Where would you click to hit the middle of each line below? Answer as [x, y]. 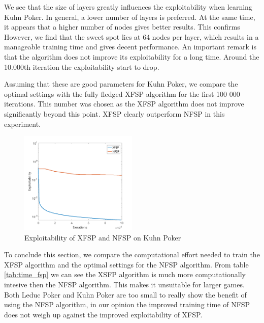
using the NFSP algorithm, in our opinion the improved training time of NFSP [127, 304]
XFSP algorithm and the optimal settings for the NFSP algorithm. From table [126, 264]
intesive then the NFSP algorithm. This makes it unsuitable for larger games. [124, 284]
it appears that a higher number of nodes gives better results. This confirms [122, 27]
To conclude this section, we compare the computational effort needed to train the [132, 254]
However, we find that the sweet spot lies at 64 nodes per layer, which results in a [131, 36]
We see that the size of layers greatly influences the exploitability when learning [128, 7]
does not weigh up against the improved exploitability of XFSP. [103, 314]
